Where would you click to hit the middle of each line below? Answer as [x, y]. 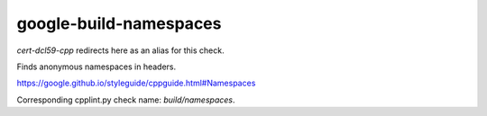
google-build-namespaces [119, 23]
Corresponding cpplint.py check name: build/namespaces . [126, 100]
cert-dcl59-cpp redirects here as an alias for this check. [120, 50]
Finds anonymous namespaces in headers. [96, 67]
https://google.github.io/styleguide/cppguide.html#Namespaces [136, 83]
